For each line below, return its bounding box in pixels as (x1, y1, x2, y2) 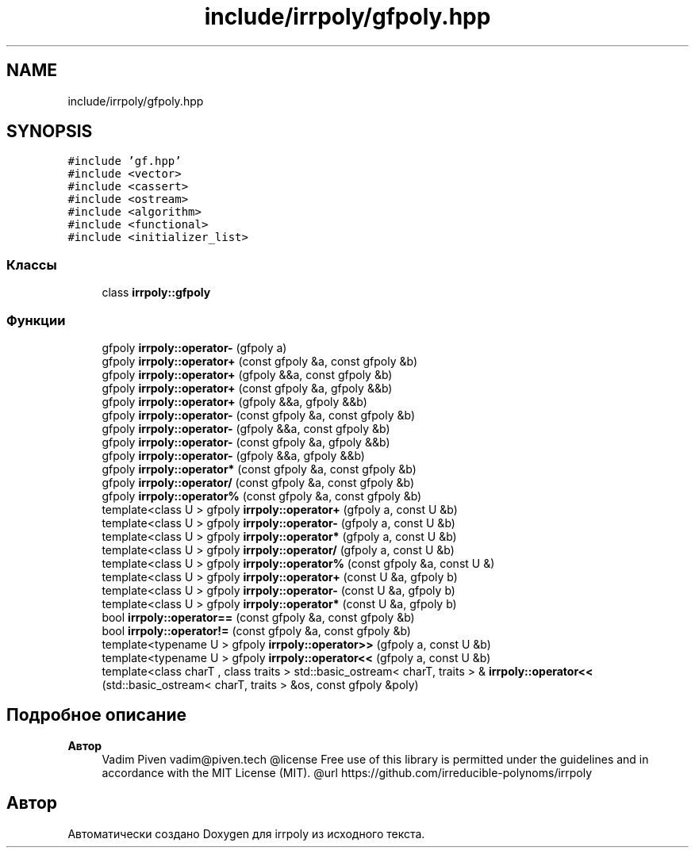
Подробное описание (6, 705, 186, 726)
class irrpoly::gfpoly (102, 285, 211, 300)
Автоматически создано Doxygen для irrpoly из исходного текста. (67, 826, 425, 841)
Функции (6, 312, 66, 328)
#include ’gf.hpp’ (67, 155, 182, 168)
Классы (6, 256, 57, 273)
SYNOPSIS (6, 121, 93, 142)
